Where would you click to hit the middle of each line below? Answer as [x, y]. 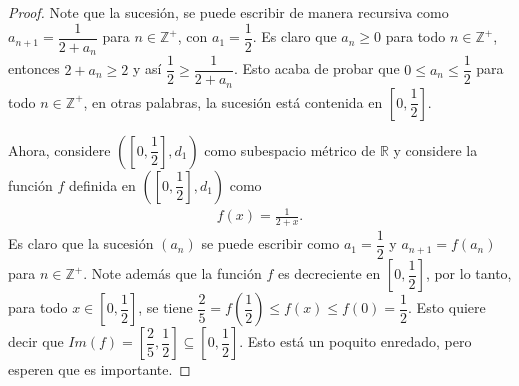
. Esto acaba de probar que [316, 68]
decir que [36, 341]
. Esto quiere [447, 307]
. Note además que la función [172, 273]
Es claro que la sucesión [81, 243]
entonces [34, 68]
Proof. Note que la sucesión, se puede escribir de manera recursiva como [228, 12]
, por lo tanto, [468, 273]
